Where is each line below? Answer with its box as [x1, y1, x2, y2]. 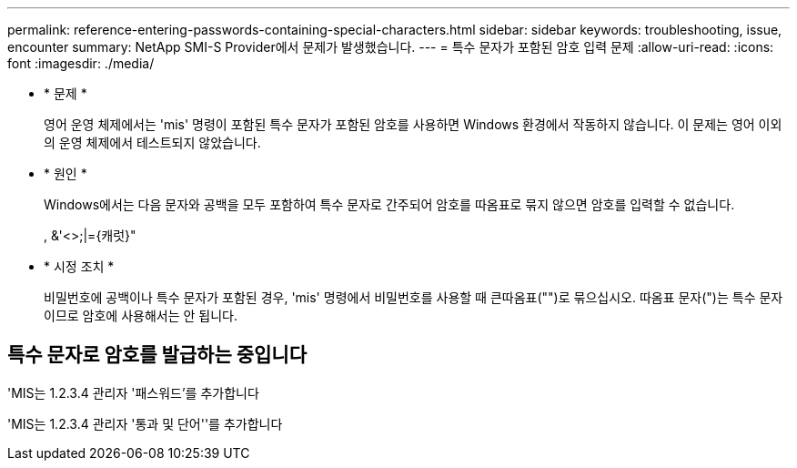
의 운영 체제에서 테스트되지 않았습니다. [44, 135, 261, 150]
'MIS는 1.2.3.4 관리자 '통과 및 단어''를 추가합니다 [7, 415, 283, 432]
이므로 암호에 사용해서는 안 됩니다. [44, 308, 237, 323]
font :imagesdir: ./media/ [7, 56, 155, 71]
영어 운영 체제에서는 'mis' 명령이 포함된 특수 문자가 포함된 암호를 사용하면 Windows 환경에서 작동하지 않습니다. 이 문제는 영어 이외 [44, 117, 782, 132]
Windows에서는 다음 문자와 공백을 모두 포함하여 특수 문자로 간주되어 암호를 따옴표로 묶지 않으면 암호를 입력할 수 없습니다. [44, 197, 735, 212]
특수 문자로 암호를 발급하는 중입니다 [7, 343, 308, 367]
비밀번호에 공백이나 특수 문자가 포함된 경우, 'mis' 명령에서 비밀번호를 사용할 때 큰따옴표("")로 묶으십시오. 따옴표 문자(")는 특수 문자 [44, 290, 783, 305]
